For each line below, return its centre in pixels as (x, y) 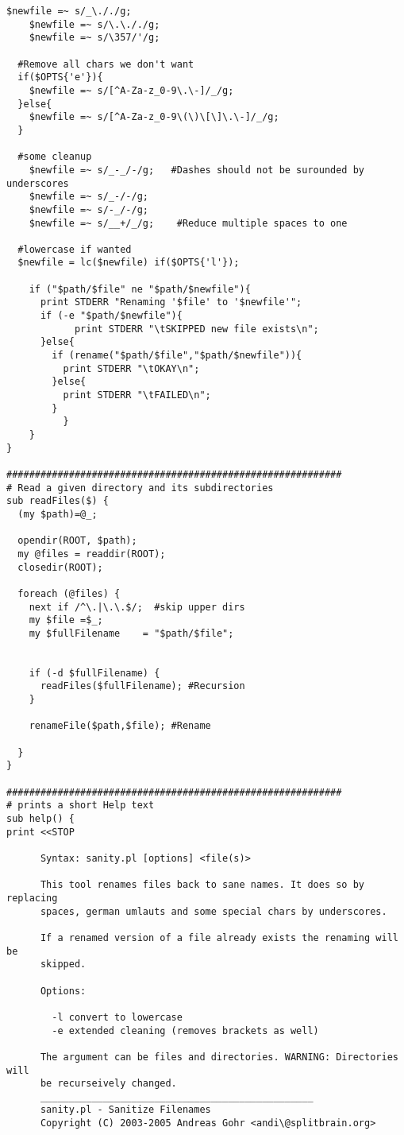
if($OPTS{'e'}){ (60, 77)
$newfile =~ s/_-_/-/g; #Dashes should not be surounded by (197, 170)
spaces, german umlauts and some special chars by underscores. (214, 911)
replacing (32, 898)
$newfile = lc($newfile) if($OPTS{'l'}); (129, 263)
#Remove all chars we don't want (106, 64)
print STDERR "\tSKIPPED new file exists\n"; (196, 329)
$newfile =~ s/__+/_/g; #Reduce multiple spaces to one (188, 223)
